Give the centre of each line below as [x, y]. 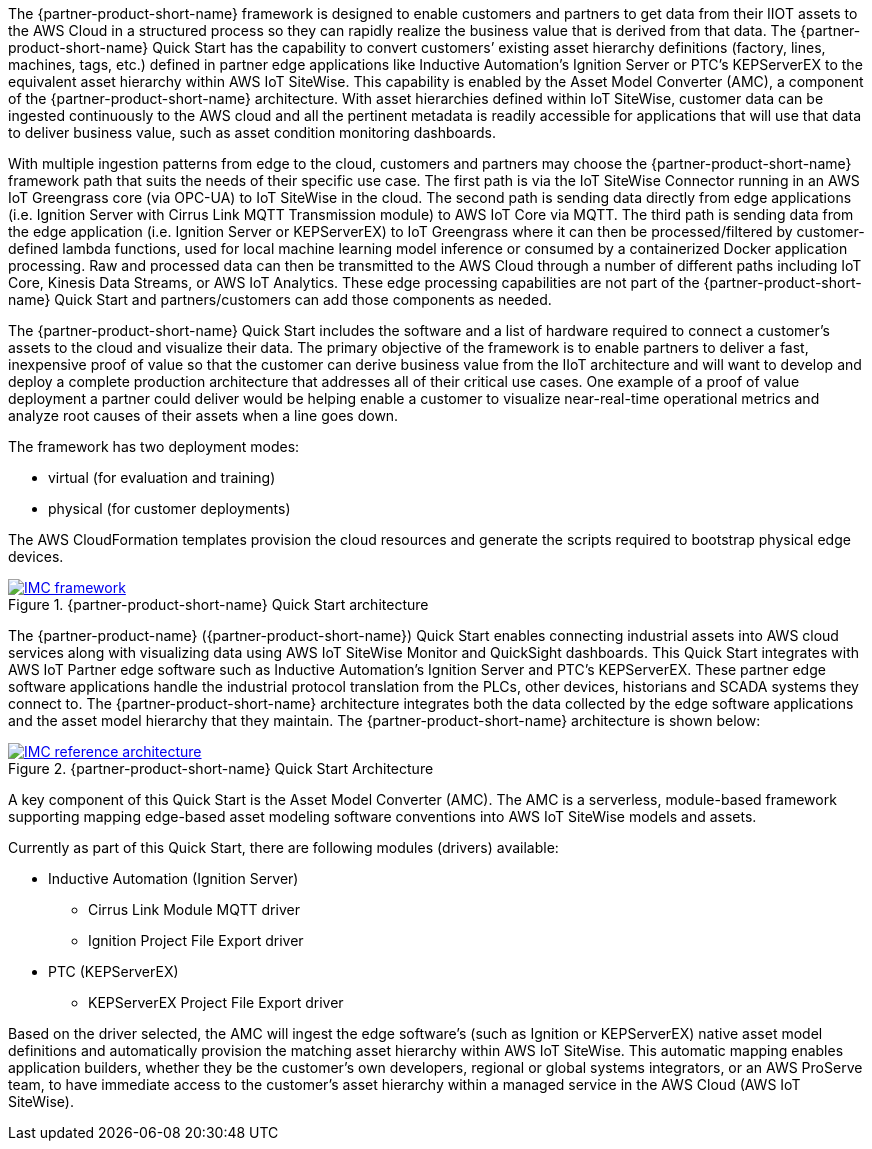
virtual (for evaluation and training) [162, 477]
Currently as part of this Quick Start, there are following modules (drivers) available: [283, 847]
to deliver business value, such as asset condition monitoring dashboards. [252, 132]
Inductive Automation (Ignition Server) [173, 878]
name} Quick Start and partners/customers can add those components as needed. [280, 299]
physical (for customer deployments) [169, 508]
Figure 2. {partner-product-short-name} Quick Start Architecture [221, 768]
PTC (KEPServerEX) [113, 971]
